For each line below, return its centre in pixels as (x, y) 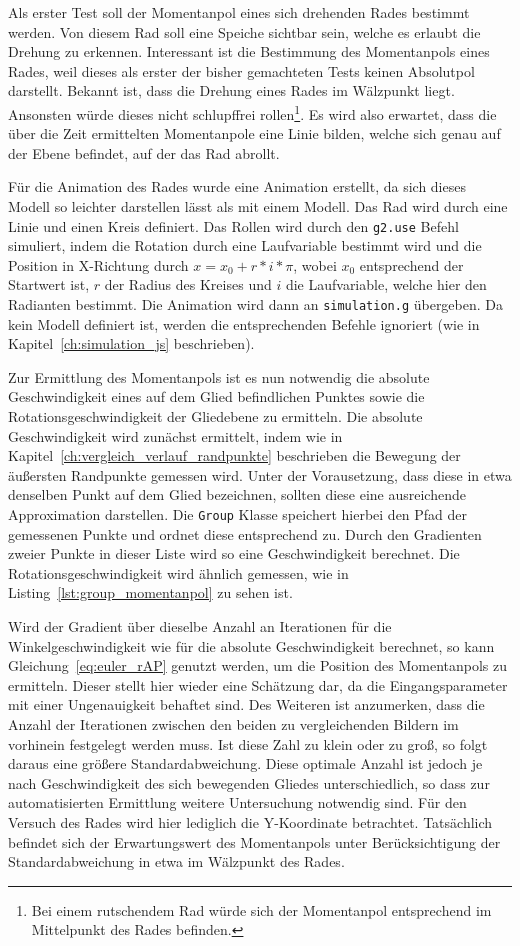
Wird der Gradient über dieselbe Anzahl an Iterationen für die (200, 626)
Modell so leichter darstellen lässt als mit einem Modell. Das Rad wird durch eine (258, 206)
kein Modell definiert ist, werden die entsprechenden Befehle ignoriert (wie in (244, 323)
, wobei (315, 264)
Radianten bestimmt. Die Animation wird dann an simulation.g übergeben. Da (256, 304)
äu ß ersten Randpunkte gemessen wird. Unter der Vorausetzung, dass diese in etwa (260, 474)
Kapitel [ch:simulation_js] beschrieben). (131, 343)
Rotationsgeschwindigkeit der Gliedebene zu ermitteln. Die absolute (215, 416)
